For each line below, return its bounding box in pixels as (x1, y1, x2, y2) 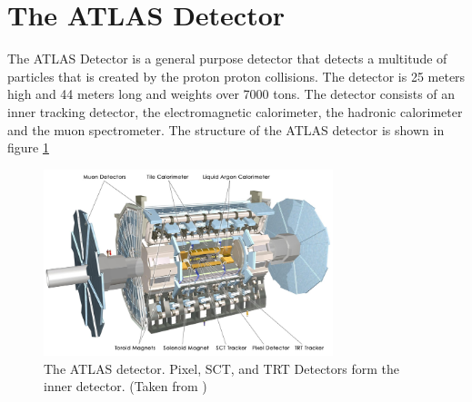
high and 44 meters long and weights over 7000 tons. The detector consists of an (7, 84, 456, 103)
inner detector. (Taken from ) (44, 377, 207, 396)
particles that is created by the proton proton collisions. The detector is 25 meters (7, 66, 466, 85)
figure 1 (7, 138, 49, 157)
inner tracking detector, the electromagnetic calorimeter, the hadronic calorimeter (7, 102, 463, 121)
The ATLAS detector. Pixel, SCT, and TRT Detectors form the (44, 358, 400, 377)
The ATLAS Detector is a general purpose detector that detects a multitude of (7, 49, 447, 68)
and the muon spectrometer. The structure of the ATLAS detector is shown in (7, 120, 445, 139)
